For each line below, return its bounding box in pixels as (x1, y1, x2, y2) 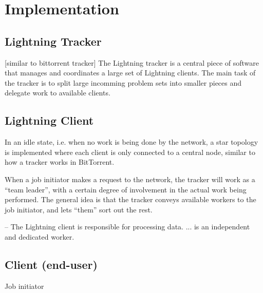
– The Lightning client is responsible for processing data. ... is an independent (5, 221, 250, 232)
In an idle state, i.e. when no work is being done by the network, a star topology (5, 136, 258, 147)
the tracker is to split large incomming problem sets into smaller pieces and (5, 77, 242, 88)
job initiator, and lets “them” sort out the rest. (5, 204, 153, 214)
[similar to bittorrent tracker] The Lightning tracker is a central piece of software (5, 57, 259, 68)
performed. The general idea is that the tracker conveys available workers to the (5, 194, 256, 205)
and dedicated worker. (5, 231, 74, 242)
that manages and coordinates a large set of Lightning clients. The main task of (5, 67, 256, 78)
